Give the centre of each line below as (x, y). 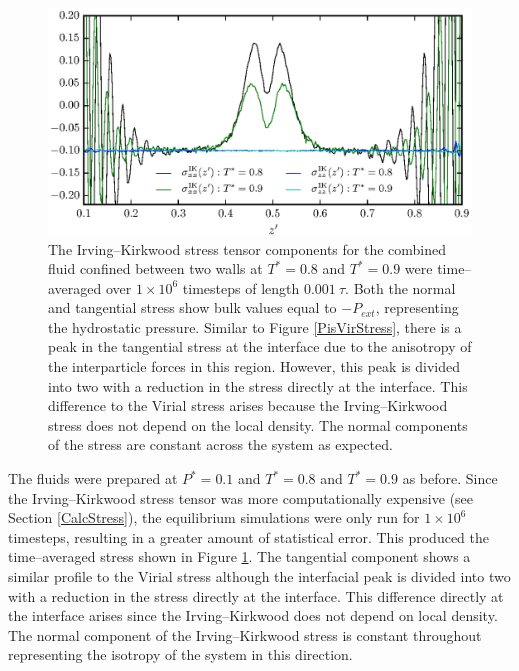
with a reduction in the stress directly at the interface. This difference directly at (256, 595)
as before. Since (450, 478)
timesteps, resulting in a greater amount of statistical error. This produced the (249, 536)
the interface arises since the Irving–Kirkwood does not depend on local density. (253, 615)
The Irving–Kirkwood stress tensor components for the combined (247, 248)
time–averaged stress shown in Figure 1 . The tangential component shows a (239, 556)
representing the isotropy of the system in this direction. (180, 654)
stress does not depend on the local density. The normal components (258, 424)
